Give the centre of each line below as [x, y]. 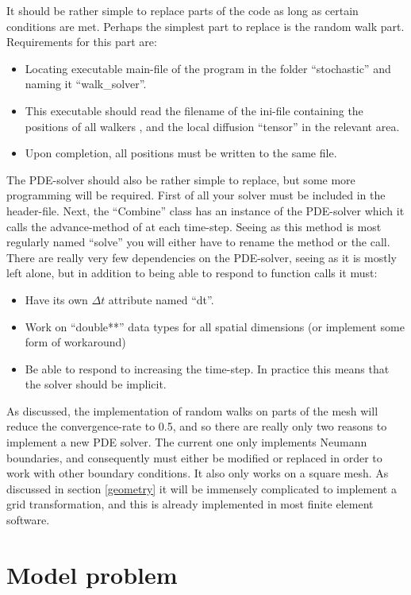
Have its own [56, 299]
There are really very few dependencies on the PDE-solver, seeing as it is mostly [202, 257]
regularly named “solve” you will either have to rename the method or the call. [198, 242]
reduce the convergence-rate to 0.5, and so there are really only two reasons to [197, 426]
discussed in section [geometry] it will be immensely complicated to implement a [202, 488]
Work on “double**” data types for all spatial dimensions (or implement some [215, 326]
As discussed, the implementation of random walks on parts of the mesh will [192, 410]
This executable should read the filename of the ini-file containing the [194, 110]
